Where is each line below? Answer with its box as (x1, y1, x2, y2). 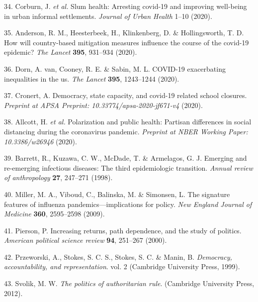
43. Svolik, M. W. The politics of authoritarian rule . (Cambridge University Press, (4, 278, 255, 289)
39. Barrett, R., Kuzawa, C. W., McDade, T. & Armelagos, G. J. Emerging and (4, 153, 247, 163)
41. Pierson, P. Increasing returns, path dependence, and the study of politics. (4, 225, 242, 235)
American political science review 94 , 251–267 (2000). (4, 235, 167, 245)
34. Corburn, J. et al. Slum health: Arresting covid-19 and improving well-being (4, 1, 247, 11)
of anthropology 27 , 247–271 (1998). (4, 172, 113, 183)
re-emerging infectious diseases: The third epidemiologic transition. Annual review (4, 162, 253, 173)
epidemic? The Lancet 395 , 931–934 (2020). (4, 47, 137, 57)
